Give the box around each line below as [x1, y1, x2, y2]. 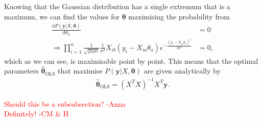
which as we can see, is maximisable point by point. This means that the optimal [4, 55, 258, 66]
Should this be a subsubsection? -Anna [4, 98, 126, 109]
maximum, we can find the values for [4, 11, 120, 21]
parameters [4, 65, 39, 76]
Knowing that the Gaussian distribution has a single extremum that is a [4, 1, 230, 11]
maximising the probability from [128, 11, 230, 21]
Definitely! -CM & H [4, 108, 69, 119]
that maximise [58, 65, 103, 76]
